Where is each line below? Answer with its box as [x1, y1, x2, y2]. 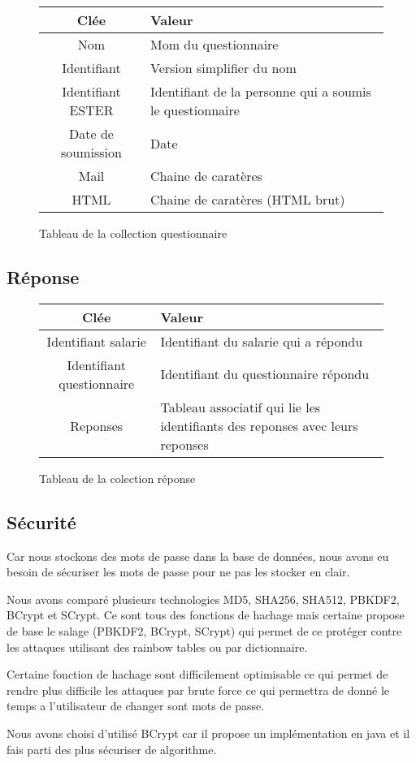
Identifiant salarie [46, 331, 146, 351]
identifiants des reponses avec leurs [160, 416, 358, 435]
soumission [61, 143, 122, 162]
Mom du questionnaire [149, 35, 279, 54]
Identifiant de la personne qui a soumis [149, 82, 371, 101]
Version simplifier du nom [149, 58, 297, 77]
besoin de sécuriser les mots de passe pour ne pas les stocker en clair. [6, 563, 350, 580]
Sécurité [6, 509, 76, 534]
